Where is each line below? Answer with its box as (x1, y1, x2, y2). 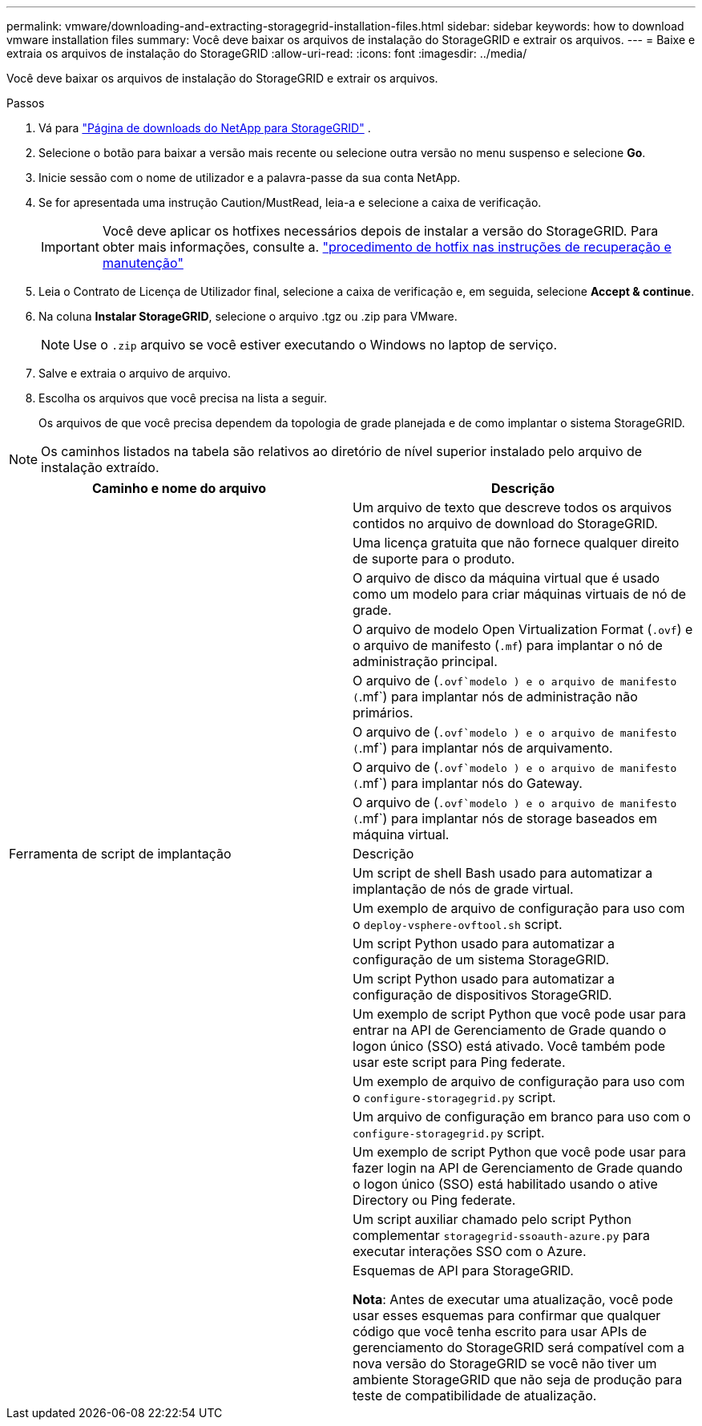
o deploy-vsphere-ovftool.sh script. (353, 916, 563, 932)
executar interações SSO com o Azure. (353, 1243, 587, 1259)
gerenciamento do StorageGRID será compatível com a (353, 1339, 684, 1355)
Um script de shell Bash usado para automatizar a (353, 865, 653, 881)
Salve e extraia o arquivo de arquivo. (38, 366, 231, 380)
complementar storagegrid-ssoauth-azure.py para (353, 1227, 650, 1243)
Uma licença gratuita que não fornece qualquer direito (353, 535, 680, 551)
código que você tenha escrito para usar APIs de (353, 1323, 648, 1339)
